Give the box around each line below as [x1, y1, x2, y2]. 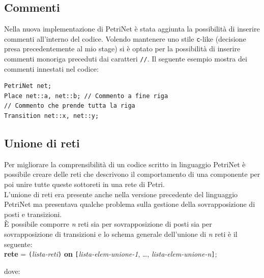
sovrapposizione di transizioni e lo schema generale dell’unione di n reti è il [4, 229, 238, 239]
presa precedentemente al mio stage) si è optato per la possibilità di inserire [4, 43, 241, 54]
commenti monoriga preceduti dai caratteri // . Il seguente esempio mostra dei [4, 53, 247, 64]
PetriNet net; [4, 82, 52, 90]
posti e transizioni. [4, 208, 62, 219]
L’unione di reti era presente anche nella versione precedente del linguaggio [4, 189, 238, 199]
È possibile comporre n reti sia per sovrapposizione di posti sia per [4, 219, 212, 229]
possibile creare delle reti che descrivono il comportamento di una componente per [4, 169, 260, 179]
